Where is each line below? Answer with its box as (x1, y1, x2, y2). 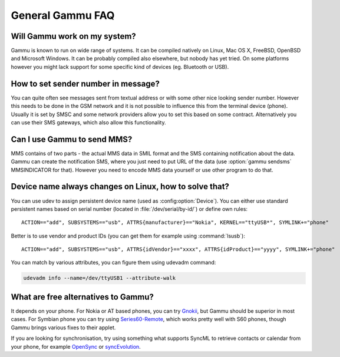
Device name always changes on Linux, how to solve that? (11, 181, 230, 191)
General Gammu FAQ (11, 9, 115, 22)
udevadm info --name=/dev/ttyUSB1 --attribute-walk (23, 275, 176, 282)
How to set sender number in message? (11, 78, 160, 88)
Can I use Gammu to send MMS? (11, 134, 133, 144)
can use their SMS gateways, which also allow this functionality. (11, 118, 166, 126)
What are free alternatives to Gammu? (11, 292, 154, 302)
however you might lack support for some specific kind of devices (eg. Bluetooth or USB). (11, 63, 229, 70)
